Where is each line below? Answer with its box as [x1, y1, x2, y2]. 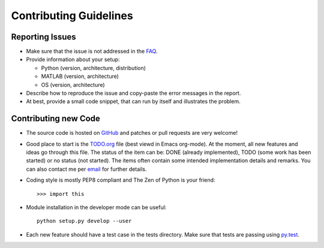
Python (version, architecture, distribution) [41, 64, 146, 71]
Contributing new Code [11, 114, 100, 124]
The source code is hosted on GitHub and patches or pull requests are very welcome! [26, 129, 238, 137]
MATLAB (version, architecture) [41, 72, 119, 80]
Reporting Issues [11, 32, 76, 42]
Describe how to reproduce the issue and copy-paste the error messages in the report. [26, 90, 241, 97]
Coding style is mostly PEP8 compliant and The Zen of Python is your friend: [26, 177, 215, 184]
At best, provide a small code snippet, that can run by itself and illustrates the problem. [26, 98, 241, 105]
